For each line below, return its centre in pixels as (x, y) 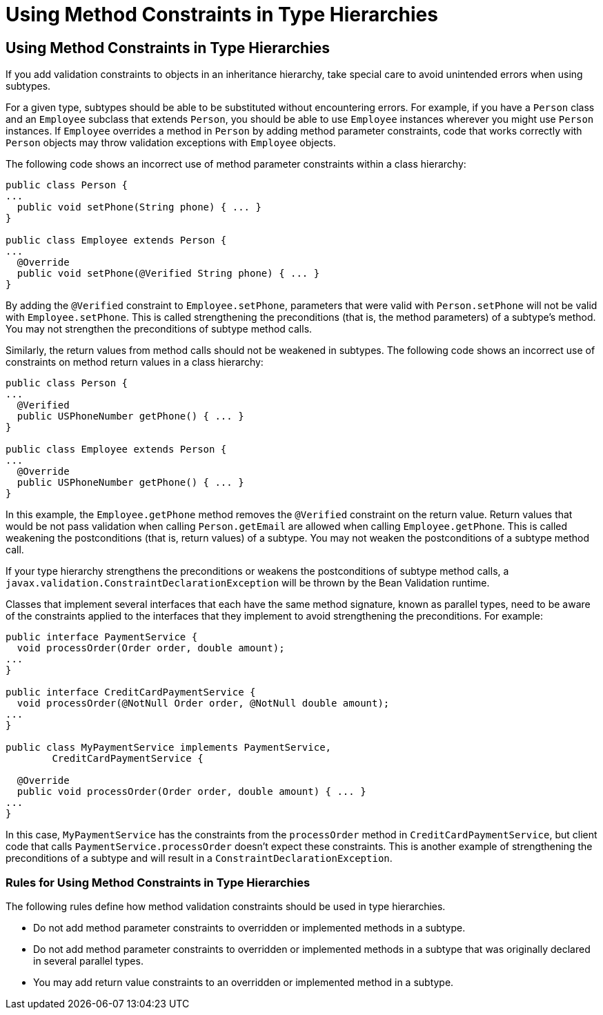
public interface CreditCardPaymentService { (131, 692)
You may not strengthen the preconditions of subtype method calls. (159, 329)
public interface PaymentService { (102, 637)
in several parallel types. (88, 960)
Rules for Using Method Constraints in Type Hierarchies (158, 882)
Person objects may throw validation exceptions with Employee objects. (171, 143)
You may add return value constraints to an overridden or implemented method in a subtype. (244, 982)
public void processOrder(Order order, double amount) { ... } (191, 792)
